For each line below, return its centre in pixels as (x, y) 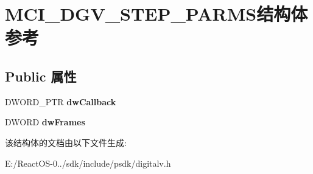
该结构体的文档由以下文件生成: (66, 142)
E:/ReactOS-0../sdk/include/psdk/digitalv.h (88, 163)
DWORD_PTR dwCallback (61, 101)
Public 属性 (41, 76)
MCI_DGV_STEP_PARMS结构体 (156, 14)
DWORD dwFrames (45, 122)
